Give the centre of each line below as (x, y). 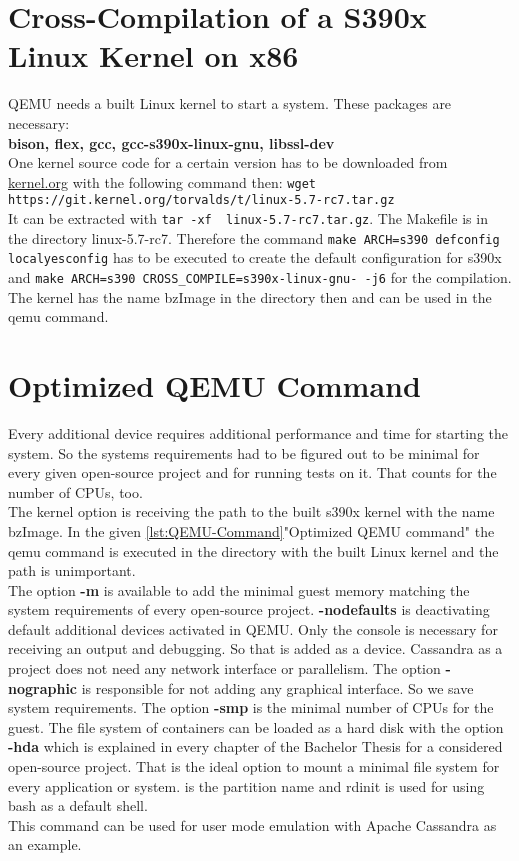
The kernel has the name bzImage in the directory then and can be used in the (250, 296)
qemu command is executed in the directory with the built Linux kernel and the (253, 550)
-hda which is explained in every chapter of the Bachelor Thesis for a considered (255, 746)
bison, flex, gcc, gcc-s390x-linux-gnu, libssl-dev (171, 142)
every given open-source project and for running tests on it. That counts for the (252, 472)
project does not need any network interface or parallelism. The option (224, 668)
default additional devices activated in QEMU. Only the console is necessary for (253, 628)
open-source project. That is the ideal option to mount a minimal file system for (254, 766)
